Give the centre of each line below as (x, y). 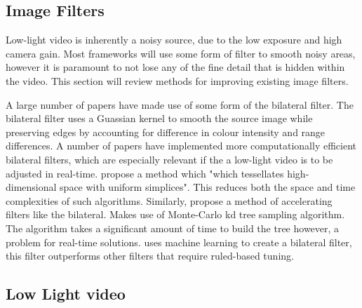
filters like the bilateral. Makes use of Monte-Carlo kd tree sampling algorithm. (175, 214)
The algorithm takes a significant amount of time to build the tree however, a (173, 228)
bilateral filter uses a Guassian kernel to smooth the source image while (159, 118)
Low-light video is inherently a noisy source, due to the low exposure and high (174, 40)
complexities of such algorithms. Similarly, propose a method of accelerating (169, 200)
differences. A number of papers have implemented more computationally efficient (181, 146)
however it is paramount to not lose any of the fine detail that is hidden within (175, 67)
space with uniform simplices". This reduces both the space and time (208, 187)
